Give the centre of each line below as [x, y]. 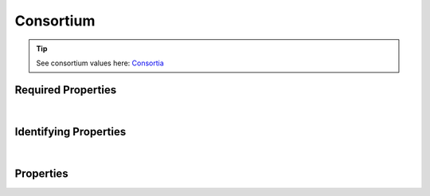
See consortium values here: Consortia [100, 63]
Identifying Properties [70, 131]
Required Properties [66, 90]
